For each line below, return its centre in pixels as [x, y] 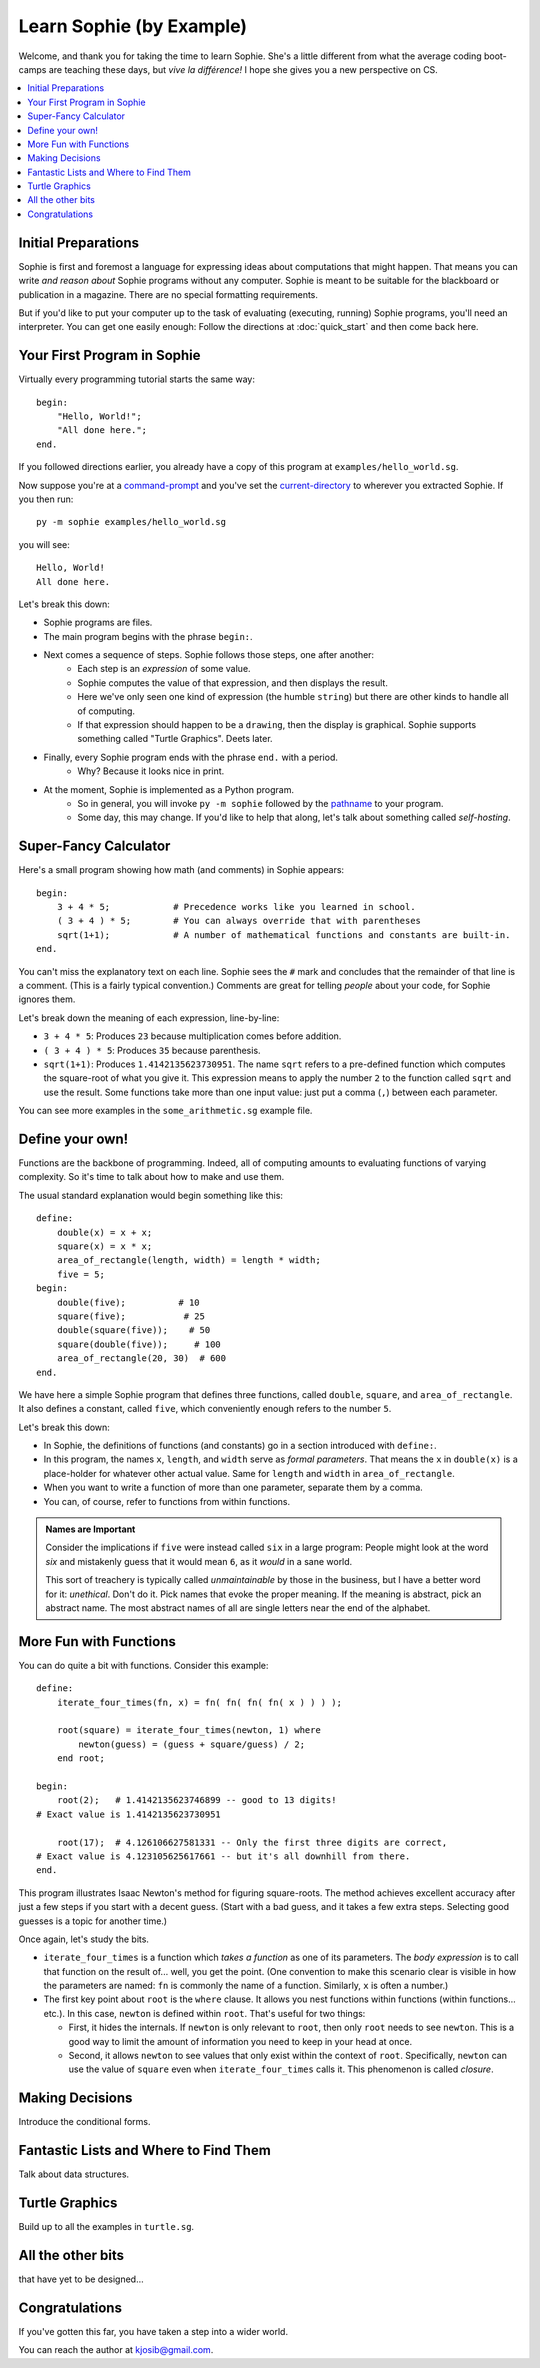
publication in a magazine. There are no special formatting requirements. [168, 294]
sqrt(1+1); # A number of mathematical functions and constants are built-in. [283, 934]
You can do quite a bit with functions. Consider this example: [143, 1665]
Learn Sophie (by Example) [133, 26]
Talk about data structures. [74, 2174]
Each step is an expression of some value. [164, 669]
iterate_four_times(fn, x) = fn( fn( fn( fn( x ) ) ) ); [199, 1702]
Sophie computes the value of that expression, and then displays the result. [233, 682]
